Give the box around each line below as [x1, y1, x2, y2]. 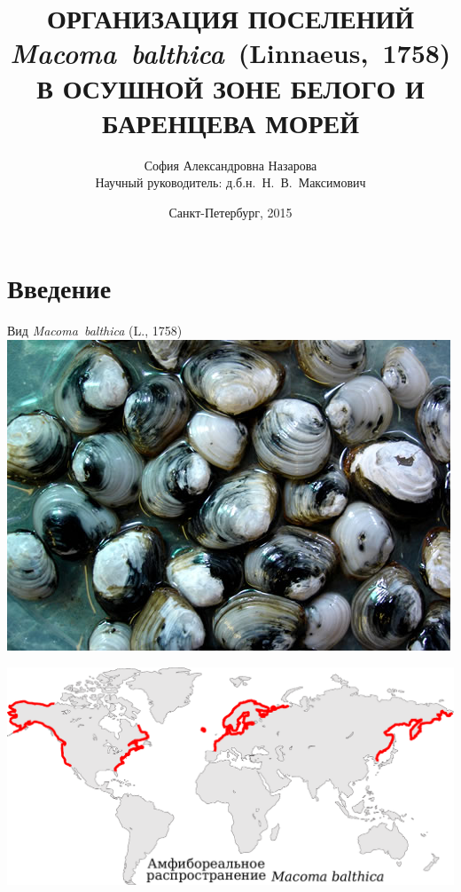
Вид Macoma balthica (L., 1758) [7, 321, 183, 340]
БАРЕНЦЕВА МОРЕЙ [102, 104, 359, 140]
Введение [7, 270, 112, 306]
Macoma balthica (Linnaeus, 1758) [10, 35, 451, 72]
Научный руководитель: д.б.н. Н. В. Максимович [95, 173, 366, 192]
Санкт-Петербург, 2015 [168, 202, 293, 221]
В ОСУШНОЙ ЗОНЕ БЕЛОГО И [36, 69, 425, 106]
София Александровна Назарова [144, 155, 317, 174]
